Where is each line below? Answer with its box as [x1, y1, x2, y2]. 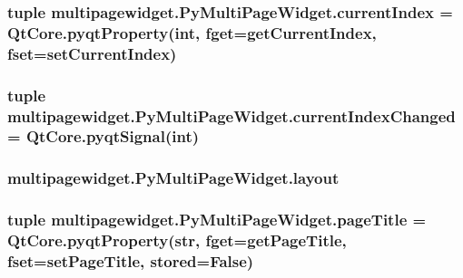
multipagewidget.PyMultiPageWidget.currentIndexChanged [7, 104, 456, 127]
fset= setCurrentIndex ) [7, 42, 177, 64]
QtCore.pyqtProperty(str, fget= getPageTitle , [7, 229, 347, 252]
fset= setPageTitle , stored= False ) [7, 249, 254, 272]
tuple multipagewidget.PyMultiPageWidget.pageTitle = [7, 208, 427, 231]
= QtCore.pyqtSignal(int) [7, 125, 200, 148]
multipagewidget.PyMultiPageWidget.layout [7, 167, 340, 189]
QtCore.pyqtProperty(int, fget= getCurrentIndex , [7, 21, 377, 43]
